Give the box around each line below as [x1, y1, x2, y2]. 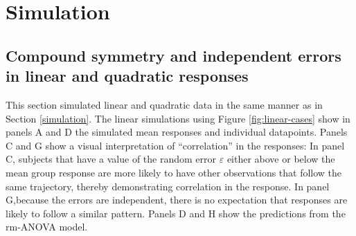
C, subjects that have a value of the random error [6, 152, 217, 166]
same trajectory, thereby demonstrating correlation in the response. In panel [6, 179, 330, 193]
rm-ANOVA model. [6, 219, 88, 234]
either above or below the [226, 152, 335, 166]
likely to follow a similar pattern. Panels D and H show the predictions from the [6, 206, 346, 220]
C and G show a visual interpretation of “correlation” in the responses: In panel [6, 138, 345, 152]
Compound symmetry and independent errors [6, 44, 341, 66]
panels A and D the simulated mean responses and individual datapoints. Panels [6, 125, 348, 139]
